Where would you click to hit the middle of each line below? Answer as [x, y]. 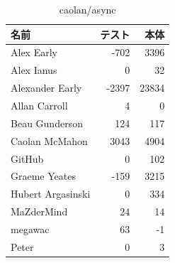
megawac [30, 229]
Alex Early [34, 52]
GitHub [27, 158]
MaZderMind [39, 211]
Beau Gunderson [47, 123]
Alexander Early [46, 88]
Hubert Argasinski [51, 194]
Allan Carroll [39, 105]
